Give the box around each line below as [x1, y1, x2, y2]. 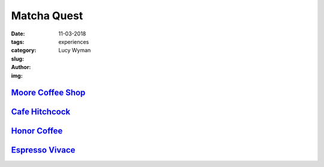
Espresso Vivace [11, 145, 76, 156]
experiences [58, 38, 89, 45]
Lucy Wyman [58, 47, 91, 54]
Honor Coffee [11, 126, 63, 136]
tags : [11, 38, 25, 45]
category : [11, 47, 37, 54]
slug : [11, 55, 24, 62]
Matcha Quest [11, 9, 83, 22]
